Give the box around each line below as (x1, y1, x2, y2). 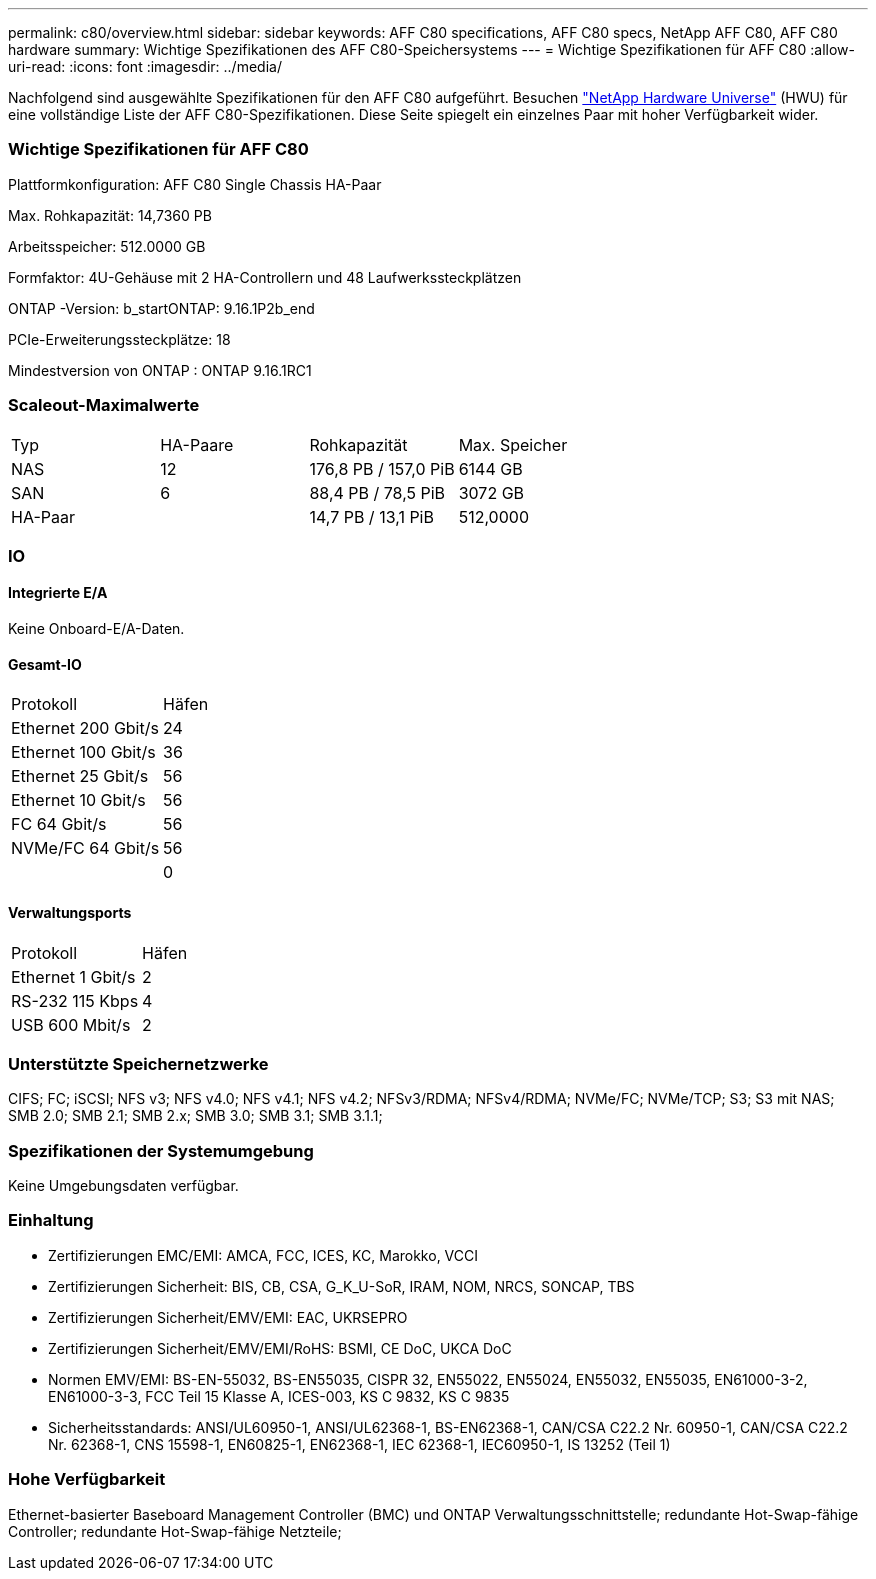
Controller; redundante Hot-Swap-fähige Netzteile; (8, 1522, 342, 1540)
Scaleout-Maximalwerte (8, 395, 200, 416)
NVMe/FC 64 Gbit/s (11, 838, 160, 859)
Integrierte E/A (8, 584, 108, 602)
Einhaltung (8, 1210, 94, 1231)
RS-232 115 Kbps (11, 990, 139, 1011)
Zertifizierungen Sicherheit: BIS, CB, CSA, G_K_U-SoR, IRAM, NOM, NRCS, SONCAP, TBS (48, 1277, 635, 1295)
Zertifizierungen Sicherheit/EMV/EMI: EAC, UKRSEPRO (48, 1308, 408, 1326)
